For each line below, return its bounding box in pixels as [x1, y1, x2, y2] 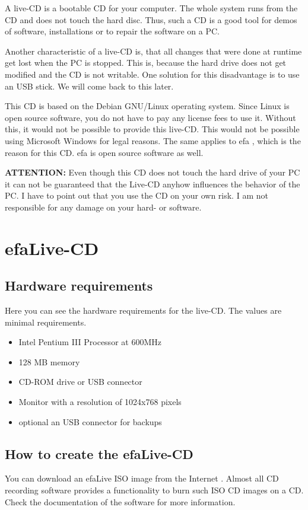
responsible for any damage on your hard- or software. [5, 200, 202, 213]
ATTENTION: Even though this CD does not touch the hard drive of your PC [5, 166, 300, 179]
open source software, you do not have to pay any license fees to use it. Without [5, 111, 296, 123]
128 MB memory [18, 355, 80, 368]
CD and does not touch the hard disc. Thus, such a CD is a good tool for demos [5, 13, 297, 26]
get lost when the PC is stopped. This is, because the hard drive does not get [5, 56, 287, 69]
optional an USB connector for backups [18, 415, 162, 428]
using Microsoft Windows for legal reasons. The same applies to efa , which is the [5, 134, 301, 146]
